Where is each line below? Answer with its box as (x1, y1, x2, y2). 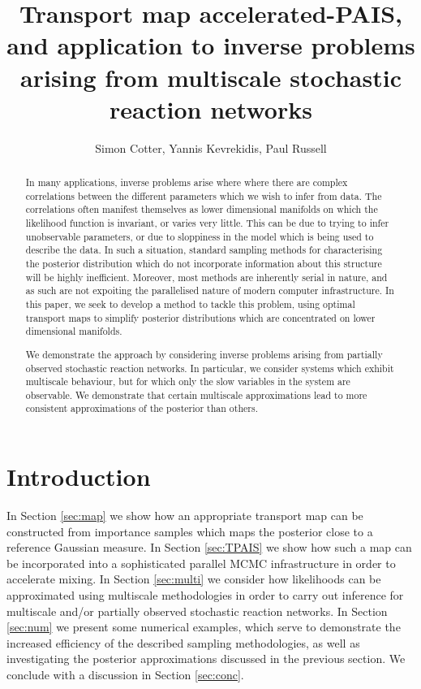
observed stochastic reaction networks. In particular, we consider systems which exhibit (25, 361, 394, 375)
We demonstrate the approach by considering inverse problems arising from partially (25, 347, 383, 361)
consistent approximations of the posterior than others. (25, 401, 258, 415)
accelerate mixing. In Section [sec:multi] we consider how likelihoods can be (6, 570, 381, 587)
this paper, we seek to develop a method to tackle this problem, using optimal (25, 297, 355, 310)
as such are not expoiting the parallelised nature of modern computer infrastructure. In (25, 284, 394, 297)
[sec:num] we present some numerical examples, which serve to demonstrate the (6, 618, 401, 635)
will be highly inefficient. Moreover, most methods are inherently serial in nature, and (25, 270, 388, 284)
